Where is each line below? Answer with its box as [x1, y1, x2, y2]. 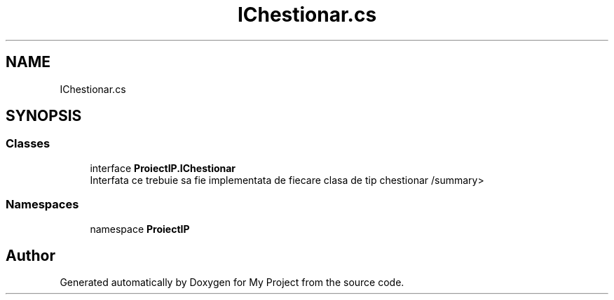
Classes [6, 136, 50, 151]
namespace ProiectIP [90, 222, 190, 235]
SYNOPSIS [6, 107, 82, 125]
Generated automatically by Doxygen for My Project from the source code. [60, 276, 404, 289]
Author [6, 246, 55, 264]
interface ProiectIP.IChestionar [90, 162, 236, 174]
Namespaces [6, 197, 79, 212]
